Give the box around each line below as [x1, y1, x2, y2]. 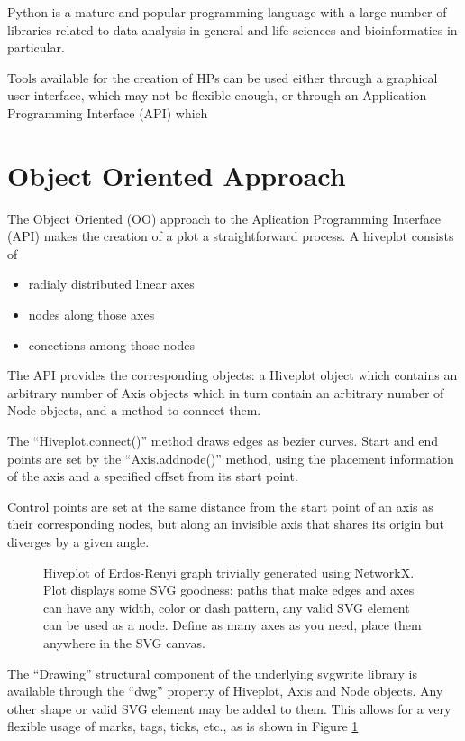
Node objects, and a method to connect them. [7, 401, 261, 420]
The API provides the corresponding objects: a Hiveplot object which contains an [7, 366, 458, 384]
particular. [7, 38, 65, 57]
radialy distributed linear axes [28, 274, 195, 293]
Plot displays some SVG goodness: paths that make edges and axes [43, 580, 415, 599]
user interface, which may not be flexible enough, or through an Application [7, 86, 427, 105]
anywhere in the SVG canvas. [43, 633, 205, 652]
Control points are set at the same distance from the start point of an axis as [7, 496, 433, 515]
